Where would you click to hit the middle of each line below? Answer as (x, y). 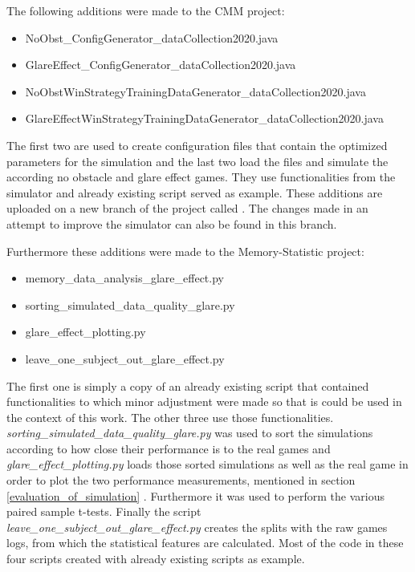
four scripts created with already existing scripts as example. (156, 559)
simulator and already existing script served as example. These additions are (195, 192)
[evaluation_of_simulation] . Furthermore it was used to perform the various (195, 495)
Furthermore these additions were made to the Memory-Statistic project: (185, 251)
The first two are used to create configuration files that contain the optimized (197, 145)
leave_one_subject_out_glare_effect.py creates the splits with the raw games (197, 527)
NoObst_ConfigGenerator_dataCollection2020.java (152, 37)
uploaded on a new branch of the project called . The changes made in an (187, 208)
